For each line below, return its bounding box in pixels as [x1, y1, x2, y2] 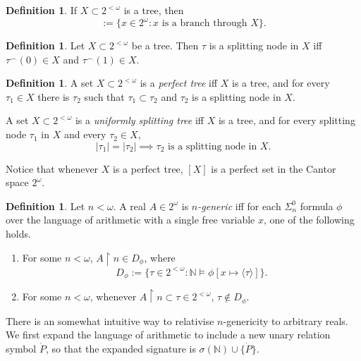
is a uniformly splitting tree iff [75, 113, 204, 128]
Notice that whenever [6, 161, 99, 176]
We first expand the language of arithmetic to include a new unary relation [6, 327, 331, 342]
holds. [6, 226, 31, 241]
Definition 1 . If [6, 3, 78, 17]
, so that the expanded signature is [45, 341, 196, 355]
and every [63, 127, 106, 142]
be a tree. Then [131, 38, 199, 53]
